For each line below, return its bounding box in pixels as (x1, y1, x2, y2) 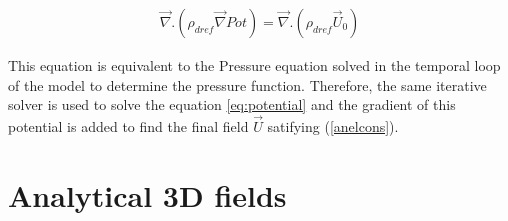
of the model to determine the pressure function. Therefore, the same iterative (8, 74, 487, 95)
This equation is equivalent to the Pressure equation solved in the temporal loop (8, 55, 501, 76)
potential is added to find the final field (8, 116, 249, 137)
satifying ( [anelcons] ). (267, 116, 399, 137)
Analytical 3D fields (8, 174, 287, 215)
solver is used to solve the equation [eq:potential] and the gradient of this (8, 94, 456, 115)
